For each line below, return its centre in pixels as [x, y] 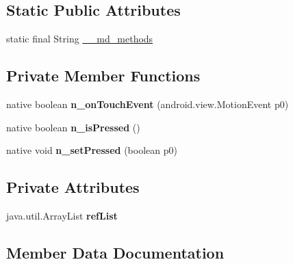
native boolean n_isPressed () [73, 127]
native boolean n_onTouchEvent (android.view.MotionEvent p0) [148, 104]
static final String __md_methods [80, 39]
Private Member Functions [103, 76]
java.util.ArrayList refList [62, 215]
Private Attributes [73, 187]
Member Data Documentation [115, 252]
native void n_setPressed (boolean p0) [92, 150]
